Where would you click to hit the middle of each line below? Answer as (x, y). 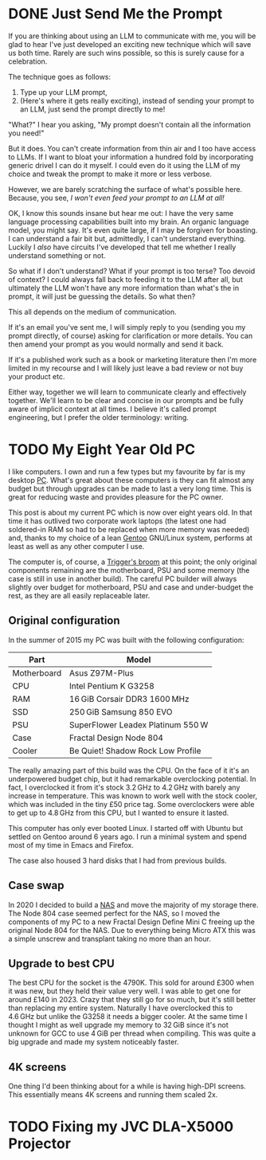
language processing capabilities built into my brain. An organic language (129, 221)
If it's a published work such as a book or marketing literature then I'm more (133, 359)
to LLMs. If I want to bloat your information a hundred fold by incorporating (131, 157)
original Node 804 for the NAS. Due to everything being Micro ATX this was (132, 930)
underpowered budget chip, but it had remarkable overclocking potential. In (132, 778)
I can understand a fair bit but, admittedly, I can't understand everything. (127, 238)
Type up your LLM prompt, (63, 92)
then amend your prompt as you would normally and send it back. (116, 344)
